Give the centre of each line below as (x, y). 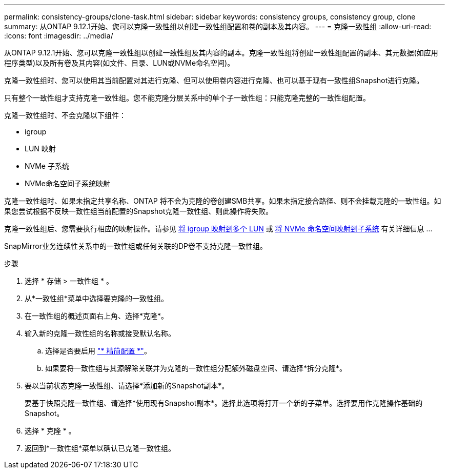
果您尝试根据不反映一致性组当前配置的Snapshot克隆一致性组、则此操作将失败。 (139, 211)
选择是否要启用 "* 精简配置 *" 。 (98, 351)
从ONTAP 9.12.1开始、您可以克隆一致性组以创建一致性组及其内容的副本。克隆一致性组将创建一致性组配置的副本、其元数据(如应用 (221, 53)
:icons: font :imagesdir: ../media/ (59, 36)
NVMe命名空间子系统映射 (68, 183)
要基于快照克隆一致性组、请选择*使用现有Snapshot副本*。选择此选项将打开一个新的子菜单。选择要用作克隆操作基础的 (224, 403)
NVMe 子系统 (47, 166)
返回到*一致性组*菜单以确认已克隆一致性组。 (100, 448)
